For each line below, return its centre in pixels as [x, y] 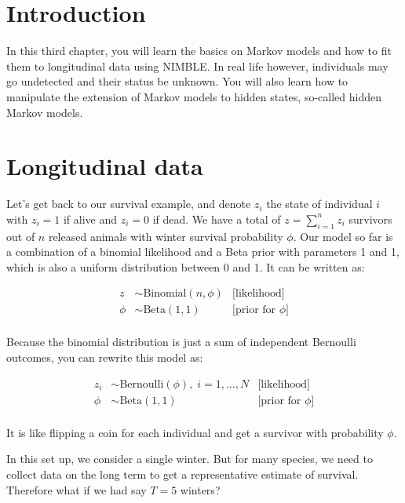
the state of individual [319, 204]
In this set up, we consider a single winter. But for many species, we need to [190, 459]
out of [21, 236]
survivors [370, 219]
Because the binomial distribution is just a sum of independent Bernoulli [181, 342]
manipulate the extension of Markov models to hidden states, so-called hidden [194, 96]
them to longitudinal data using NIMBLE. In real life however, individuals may [197, 66]
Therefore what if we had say [77, 489]
